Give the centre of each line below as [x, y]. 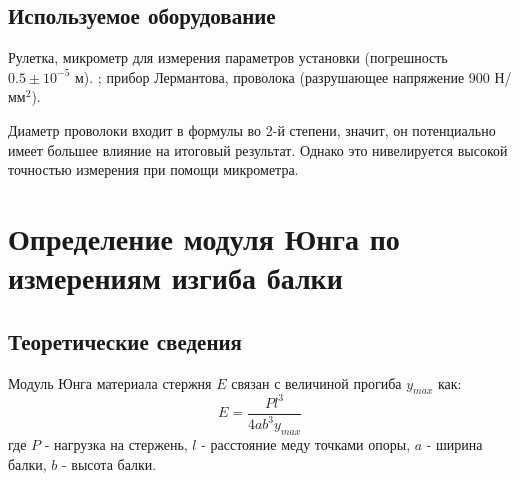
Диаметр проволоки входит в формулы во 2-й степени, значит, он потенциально [252, 129]
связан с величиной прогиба [316, 382]
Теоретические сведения [125, 340]
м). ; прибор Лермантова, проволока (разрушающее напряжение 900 [282, 76]
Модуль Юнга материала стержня [110, 382]
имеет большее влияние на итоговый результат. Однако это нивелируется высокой [258, 149]
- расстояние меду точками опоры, [306, 444]
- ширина [454, 444]
